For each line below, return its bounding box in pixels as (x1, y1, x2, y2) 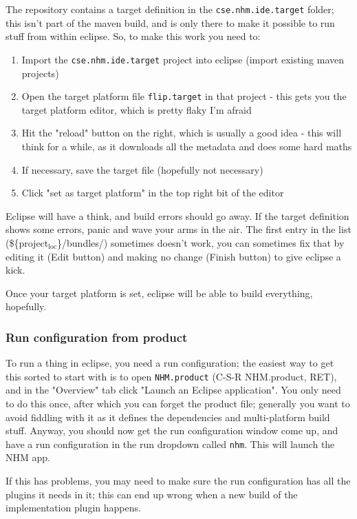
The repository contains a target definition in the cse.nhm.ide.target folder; (6, 2, 334, 16)
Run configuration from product (6, 328, 188, 345)
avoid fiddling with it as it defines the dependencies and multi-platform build (6, 409, 330, 424)
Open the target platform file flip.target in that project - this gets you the (21, 89, 347, 103)
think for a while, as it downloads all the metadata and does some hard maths (21, 139, 352, 153)
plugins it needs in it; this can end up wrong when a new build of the (6, 487, 298, 501)
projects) (21, 65, 59, 80)
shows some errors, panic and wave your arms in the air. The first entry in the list (6, 222, 351, 236)
